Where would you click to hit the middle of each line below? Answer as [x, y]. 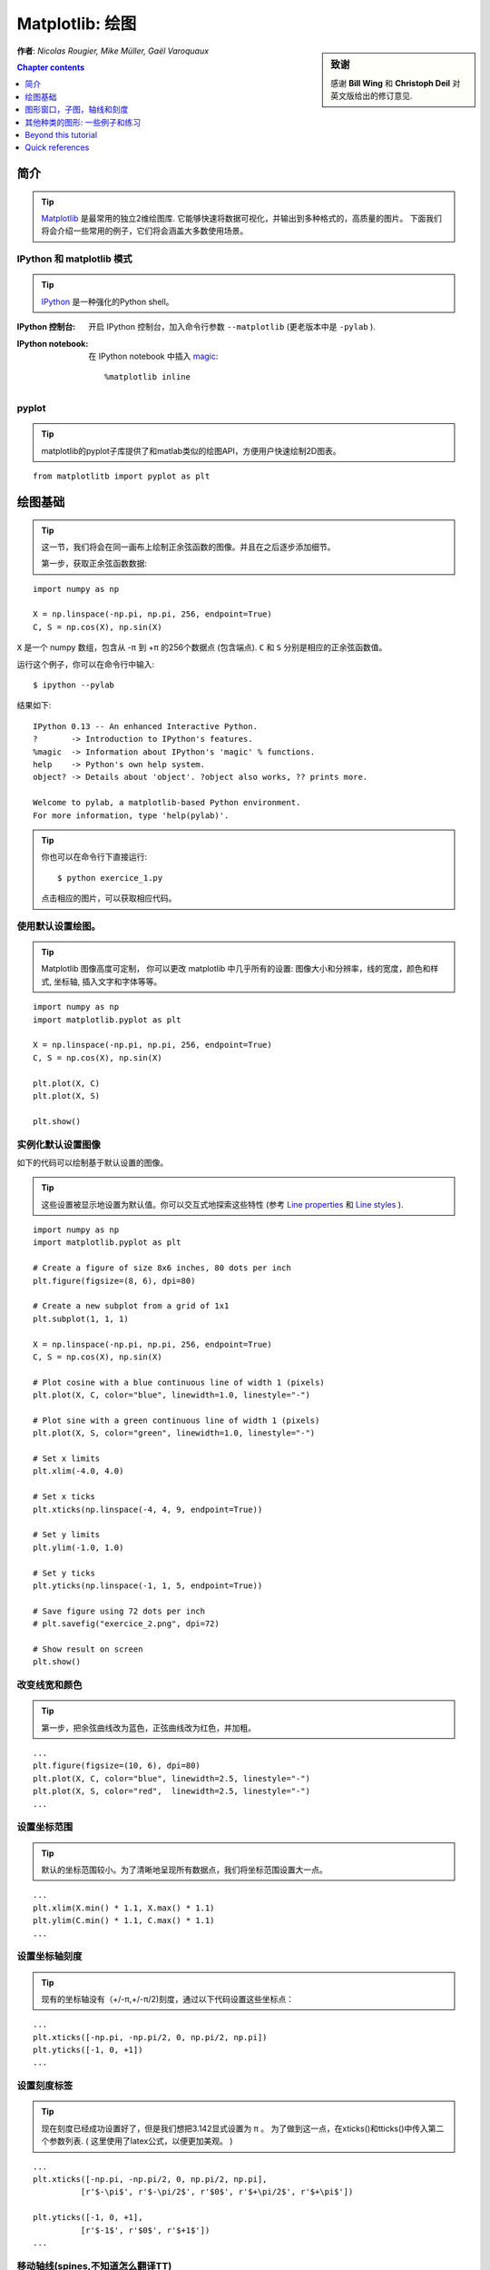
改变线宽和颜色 [49, 1685]
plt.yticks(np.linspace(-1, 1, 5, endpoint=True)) [148, 1586]
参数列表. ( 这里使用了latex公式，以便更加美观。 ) [141, 2141]
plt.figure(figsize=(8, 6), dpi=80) [114, 1281]
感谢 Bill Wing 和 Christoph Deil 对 [396, 83]
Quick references [57, 148]
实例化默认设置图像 [59, 1144]
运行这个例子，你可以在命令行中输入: [86, 664]
